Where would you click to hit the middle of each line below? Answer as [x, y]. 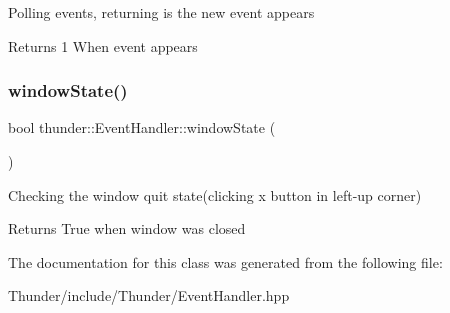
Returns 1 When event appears [103, 45]
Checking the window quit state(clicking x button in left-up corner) [215, 194]
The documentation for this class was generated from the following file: [225, 261]
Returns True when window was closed [127, 228]
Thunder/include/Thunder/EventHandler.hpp [149, 295]
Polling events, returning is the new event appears [161, 12]
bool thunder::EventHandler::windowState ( [142, 127]
